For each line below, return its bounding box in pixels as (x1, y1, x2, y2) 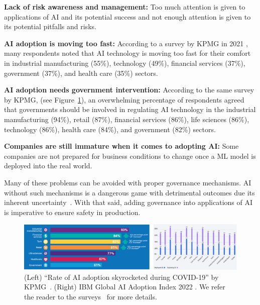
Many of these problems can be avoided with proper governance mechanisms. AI (4, 177, 251, 187)
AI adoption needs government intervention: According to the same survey (4, 84, 254, 95)
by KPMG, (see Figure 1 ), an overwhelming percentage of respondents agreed (4, 94, 244, 105)
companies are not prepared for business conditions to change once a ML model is (4, 150, 256, 161)
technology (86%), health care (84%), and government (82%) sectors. (4, 124, 216, 134)
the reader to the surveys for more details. (24, 291, 157, 301)
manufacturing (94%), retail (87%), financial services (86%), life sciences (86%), (4, 114, 249, 124)
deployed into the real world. (4, 160, 92, 171)
